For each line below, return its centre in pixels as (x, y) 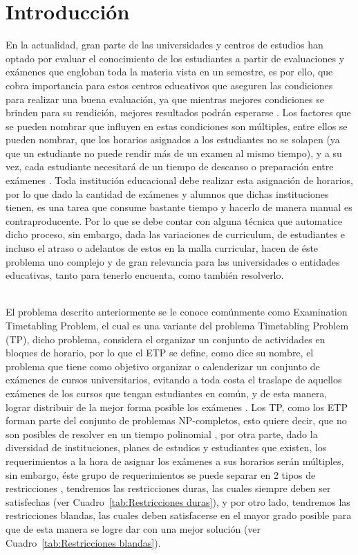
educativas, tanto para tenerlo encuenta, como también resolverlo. (145, 275)
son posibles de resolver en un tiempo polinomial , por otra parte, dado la (162, 434)
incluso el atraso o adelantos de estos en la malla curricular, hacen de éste (162, 248)
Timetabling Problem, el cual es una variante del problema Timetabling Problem (177, 325)
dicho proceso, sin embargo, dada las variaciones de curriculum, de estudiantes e (176, 234)
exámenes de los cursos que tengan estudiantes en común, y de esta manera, (167, 393)
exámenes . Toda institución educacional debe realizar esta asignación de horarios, (179, 180)
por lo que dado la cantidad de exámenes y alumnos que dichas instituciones (167, 193)
